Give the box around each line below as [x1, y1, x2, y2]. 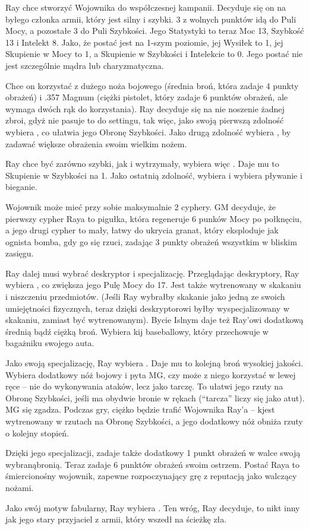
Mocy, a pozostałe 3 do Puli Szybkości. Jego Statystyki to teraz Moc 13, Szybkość [5, 24, 304, 37]
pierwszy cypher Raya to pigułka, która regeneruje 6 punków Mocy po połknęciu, [5, 212, 302, 224]
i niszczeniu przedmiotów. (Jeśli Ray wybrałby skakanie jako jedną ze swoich [5, 290, 285, 303]
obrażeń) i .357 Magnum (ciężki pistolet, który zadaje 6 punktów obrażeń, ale [5, 91, 288, 103]
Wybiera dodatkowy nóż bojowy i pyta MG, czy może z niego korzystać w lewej [5, 368, 296, 381]
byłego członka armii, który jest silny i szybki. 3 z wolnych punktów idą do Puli [5, 12, 297, 25]
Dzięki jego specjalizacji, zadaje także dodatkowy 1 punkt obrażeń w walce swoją [5, 446, 301, 459]
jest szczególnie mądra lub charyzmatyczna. [5, 59, 164, 71]
